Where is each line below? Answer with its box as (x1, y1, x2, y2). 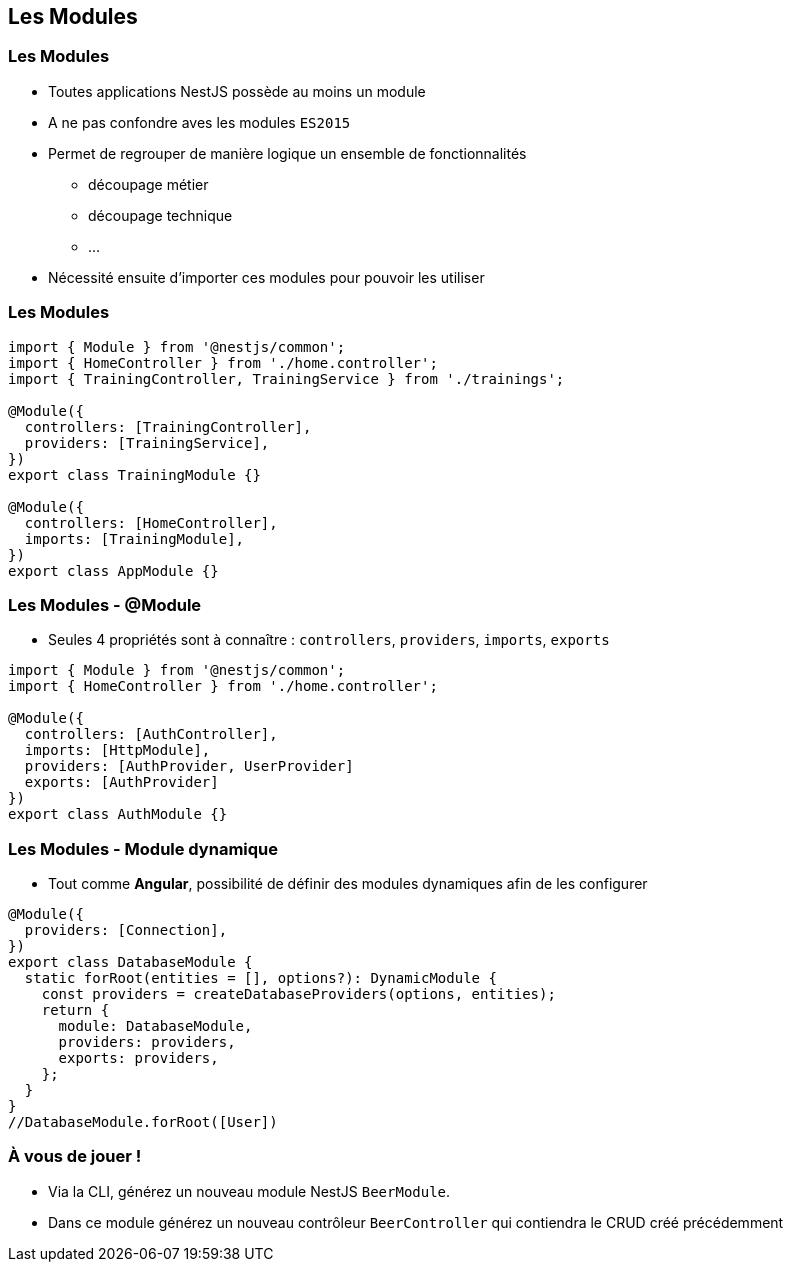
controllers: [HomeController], (24, 514, 278, 531)
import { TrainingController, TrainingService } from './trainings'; (8, 370, 565, 387)
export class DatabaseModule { (8, 954, 253, 971)
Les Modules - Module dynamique (8, 838, 278, 859)
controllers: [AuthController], (24, 726, 278, 743)
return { (41, 1002, 110, 1019)
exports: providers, (58, 1050, 219, 1067)
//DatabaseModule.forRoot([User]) (8, 1114, 278, 1131)
